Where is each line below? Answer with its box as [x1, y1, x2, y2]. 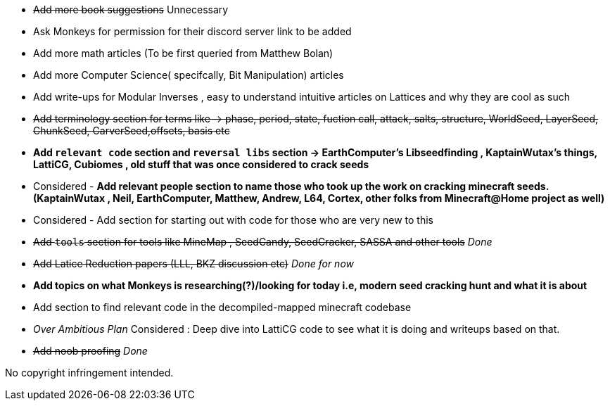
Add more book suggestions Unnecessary [33, 4, 229, 15]
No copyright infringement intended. [5, 367, 174, 379]
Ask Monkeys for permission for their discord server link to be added [33, 25, 352, 37]
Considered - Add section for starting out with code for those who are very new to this [33, 214, 434, 226]
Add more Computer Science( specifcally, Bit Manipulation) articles [33, 69, 344, 81]
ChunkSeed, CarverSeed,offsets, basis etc [33, 125, 230, 137]
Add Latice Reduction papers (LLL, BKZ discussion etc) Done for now [33, 258, 354, 269]
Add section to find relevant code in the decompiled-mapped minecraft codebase [33, 301, 412, 313]
